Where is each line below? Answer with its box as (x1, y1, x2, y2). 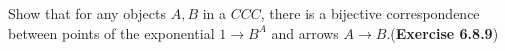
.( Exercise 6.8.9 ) (386, 22, 499, 43)
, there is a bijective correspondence (260, 3, 480, 23)
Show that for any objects (8, 3, 167, 23)
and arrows (271, 22, 339, 43)
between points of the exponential (8, 22, 215, 43)
